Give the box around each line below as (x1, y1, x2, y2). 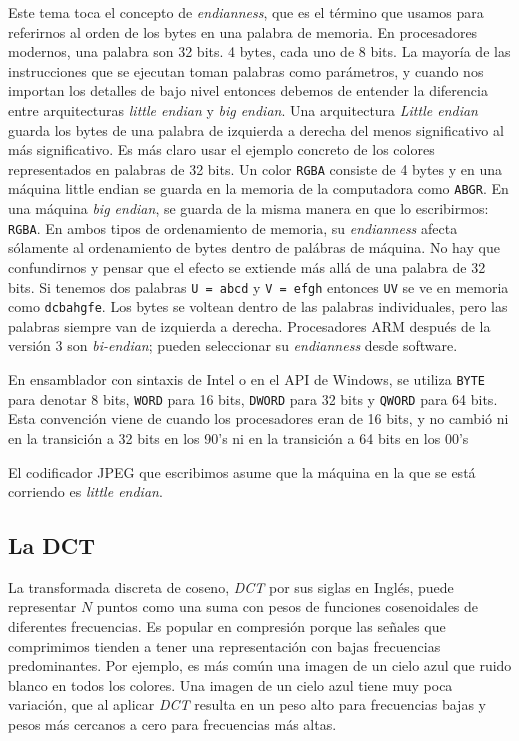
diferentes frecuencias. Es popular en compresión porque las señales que (8, 616, 446, 637)
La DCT (8, 530, 96, 561)
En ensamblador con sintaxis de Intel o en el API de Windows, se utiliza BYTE (8, 369, 486, 389)
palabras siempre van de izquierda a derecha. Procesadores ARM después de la (8, 315, 491, 336)
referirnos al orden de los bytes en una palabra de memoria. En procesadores (8, 21, 478, 42)
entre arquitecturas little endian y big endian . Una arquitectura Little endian (8, 99, 478, 120)
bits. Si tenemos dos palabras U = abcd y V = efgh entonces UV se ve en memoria (8, 276, 509, 297)
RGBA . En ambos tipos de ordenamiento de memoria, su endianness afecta (8, 217, 458, 238)
